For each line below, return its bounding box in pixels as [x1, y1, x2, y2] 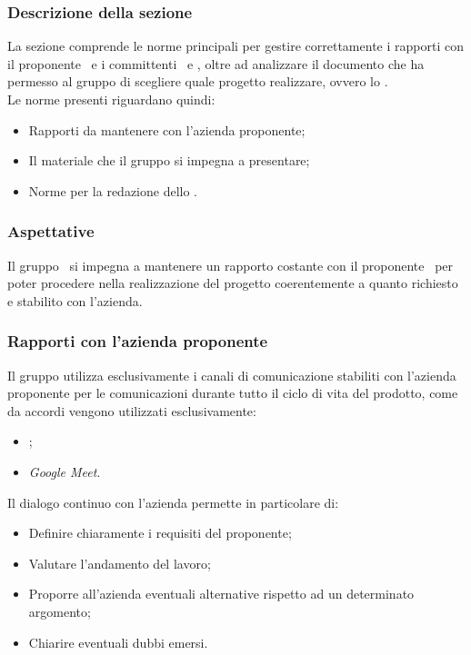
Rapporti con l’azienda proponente [7, 330, 268, 352]
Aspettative [7, 220, 95, 243]
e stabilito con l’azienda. [7, 291, 143, 310]
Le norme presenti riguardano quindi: [7, 90, 215, 108]
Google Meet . [28, 461, 101, 481]
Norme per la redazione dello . [28, 181, 198, 200]
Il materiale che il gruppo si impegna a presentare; [28, 151, 310, 170]
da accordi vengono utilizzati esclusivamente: [7, 401, 256, 420]
